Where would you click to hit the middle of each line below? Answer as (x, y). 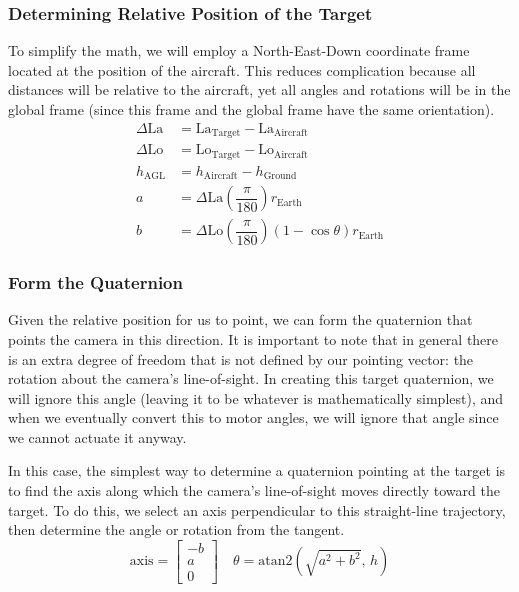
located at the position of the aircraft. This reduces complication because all (242, 69)
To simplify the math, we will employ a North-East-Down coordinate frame (239, 50)
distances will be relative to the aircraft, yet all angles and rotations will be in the (259, 89)
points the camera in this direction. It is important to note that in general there (253, 338)
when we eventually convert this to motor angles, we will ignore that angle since (253, 417)
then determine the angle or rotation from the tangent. (176, 529)
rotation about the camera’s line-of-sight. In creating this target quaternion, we (251, 378)
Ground (280, 176)
